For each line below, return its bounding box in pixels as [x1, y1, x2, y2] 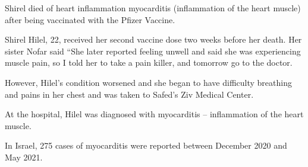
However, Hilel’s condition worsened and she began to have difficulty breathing [5, 76, 292, 88]
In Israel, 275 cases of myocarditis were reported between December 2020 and [5, 139, 287, 152]
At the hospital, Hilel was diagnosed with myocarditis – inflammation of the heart [5, 108, 304, 120]
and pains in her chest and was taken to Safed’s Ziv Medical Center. [5, 88, 254, 100]
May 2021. [5, 150, 43, 163]
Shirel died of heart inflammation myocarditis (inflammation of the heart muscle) [5, 2, 301, 14]
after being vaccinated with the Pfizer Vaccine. [5, 13, 175, 25]
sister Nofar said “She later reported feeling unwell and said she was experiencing [5, 44, 301, 57]
